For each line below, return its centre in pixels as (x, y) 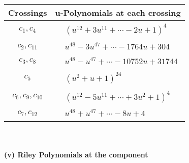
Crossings (28, 12)
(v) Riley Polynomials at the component (76, 154)
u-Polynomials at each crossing (118, 12)
